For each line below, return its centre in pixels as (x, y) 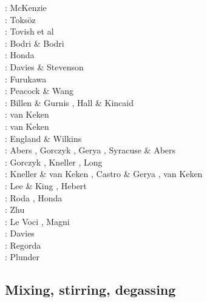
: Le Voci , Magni (37, 221)
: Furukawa (26, 79)
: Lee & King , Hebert (46, 185)
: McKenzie (26, 7)
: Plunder (22, 257)
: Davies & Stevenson (44, 66)
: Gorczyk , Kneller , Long (54, 162)
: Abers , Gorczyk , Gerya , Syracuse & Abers (90, 150)
